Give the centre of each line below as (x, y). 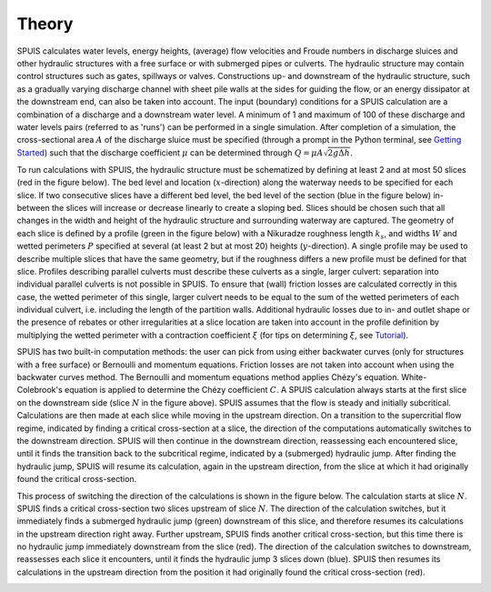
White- (414, 377)
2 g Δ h (339, 153)
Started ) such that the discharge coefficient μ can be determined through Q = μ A (170, 152)
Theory (45, 24)
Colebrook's (40, 390)
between (33, 207)
